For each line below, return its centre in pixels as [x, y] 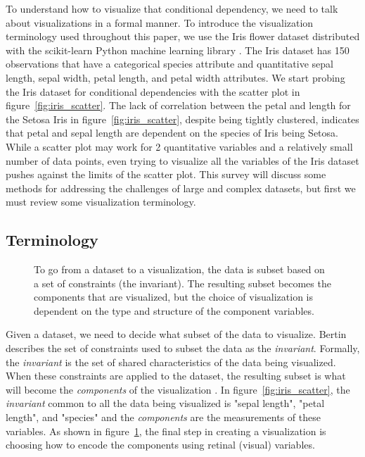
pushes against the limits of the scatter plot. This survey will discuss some [166, 174]
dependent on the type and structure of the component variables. [174, 310]
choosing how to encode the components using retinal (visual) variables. [160, 445]
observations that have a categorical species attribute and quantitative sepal [169, 64]
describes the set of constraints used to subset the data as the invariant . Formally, [183, 348]
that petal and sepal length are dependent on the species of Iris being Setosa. [172, 133]
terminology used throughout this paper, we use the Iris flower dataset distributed [183, 36]
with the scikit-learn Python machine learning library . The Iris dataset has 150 [178, 50]
